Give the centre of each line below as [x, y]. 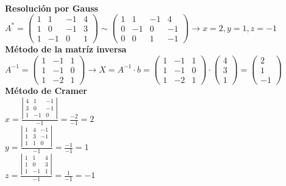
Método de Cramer [46, 91]
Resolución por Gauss [52, 8]
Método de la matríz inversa [66, 49]
